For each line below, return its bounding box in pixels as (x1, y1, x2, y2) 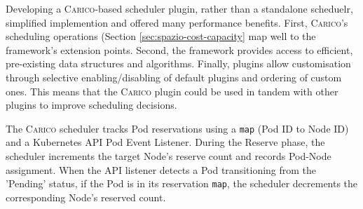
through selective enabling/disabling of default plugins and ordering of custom (6, 69, 342, 84)
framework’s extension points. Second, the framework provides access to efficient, (6, 42, 353, 57)
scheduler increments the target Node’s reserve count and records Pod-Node (6, 149, 331, 163)
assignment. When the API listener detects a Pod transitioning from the (6, 162, 317, 177)
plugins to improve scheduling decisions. (6, 97, 177, 112)
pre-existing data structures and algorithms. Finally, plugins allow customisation (6, 56, 351, 71)
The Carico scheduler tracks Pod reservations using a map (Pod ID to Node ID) (6, 121, 349, 135)
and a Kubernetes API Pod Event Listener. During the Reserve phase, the (6, 135, 325, 149)
